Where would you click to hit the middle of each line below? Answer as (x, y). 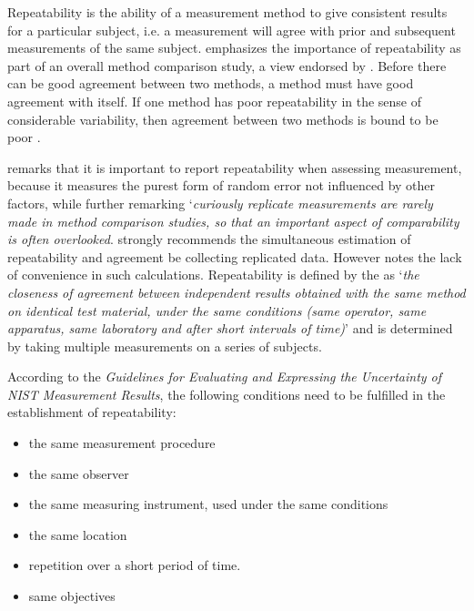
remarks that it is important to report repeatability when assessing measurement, (235, 167)
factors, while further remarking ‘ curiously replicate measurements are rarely (220, 203)
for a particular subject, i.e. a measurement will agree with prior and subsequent (232, 30)
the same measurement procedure (122, 443)
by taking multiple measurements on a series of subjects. (165, 346)
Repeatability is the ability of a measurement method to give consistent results (227, 12)
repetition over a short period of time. (135, 565)
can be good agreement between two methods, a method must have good (211, 83)
